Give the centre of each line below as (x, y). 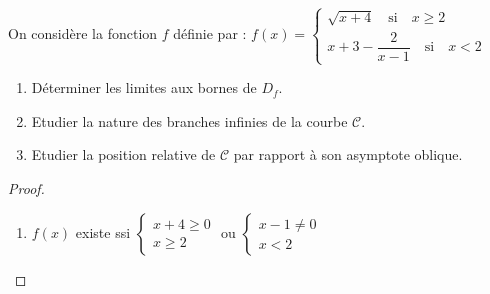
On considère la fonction (83, 33)
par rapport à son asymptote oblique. (348, 154)
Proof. (26, 187)
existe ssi (103, 231)
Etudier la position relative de (123, 154)
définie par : (210, 33)
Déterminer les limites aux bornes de (144, 87)
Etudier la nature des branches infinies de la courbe (189, 120)
